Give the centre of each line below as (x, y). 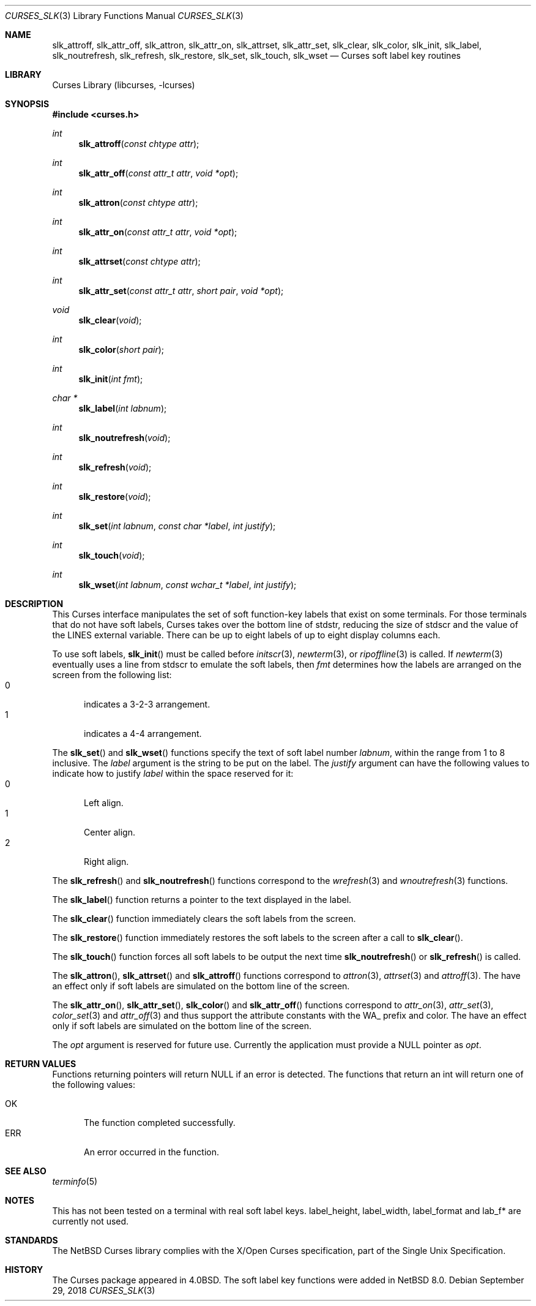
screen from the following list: (112, 675)
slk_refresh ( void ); (115, 467)
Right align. (106, 862)
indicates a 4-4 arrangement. (143, 734)
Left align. (104, 803)
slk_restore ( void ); (115, 496)
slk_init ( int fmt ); (111, 379)
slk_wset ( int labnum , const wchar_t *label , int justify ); (188, 585)
